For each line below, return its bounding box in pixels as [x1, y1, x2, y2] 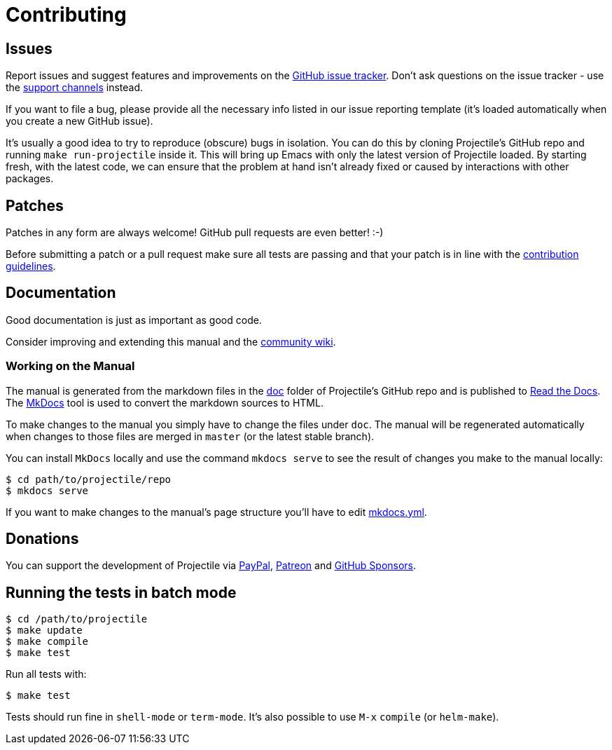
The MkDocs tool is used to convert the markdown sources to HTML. [6, 396, 324, 409]
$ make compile [6, 636, 89, 648]
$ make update [6, 625, 83, 636]
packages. [6, 172, 54, 185]
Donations [6, 530, 79, 548]
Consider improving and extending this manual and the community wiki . [6, 335, 336, 348]
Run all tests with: [6, 668, 87, 681]
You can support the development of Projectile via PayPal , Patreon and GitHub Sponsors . [6, 559, 417, 572]
